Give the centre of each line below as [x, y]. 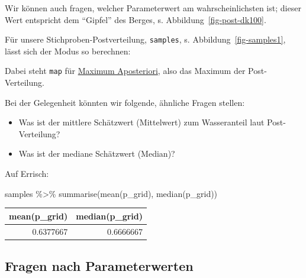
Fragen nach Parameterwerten [99, 266]
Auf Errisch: [27, 174]
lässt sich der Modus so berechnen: [68, 51]
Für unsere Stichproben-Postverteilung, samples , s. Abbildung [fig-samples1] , [145, 39]
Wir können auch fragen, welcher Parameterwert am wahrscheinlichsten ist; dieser [153, 8]
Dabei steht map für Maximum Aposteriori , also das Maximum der [125, 71]
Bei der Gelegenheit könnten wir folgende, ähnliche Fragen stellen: [125, 102]
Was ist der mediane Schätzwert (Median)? [97, 153]
